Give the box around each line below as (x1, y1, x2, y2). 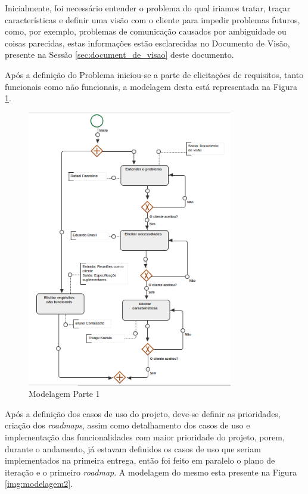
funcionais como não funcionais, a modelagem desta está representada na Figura (5, 80, 298, 92)
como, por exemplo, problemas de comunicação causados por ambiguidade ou (5, 25, 287, 38)
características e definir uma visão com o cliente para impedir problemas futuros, (5, 13, 300, 26)
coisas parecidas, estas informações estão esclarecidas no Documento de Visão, (5, 36, 290, 49)
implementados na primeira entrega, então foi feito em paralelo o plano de (5, 454, 275, 467)
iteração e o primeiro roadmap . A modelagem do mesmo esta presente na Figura (5, 465, 297, 478)
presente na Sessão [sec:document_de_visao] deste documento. (5, 48, 234, 61)
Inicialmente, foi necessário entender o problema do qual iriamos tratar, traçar (5, 2, 291, 14)
